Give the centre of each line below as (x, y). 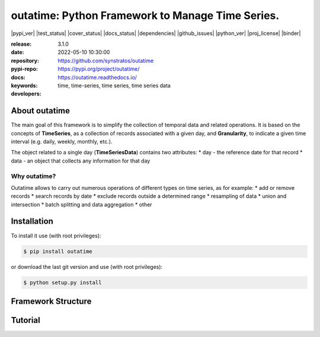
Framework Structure (51, 301)
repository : (25, 61)
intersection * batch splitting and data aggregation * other (81, 204)
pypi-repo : (24, 69)
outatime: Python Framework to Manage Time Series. (145, 15)
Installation (32, 222)
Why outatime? (33, 176)
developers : (26, 94)
